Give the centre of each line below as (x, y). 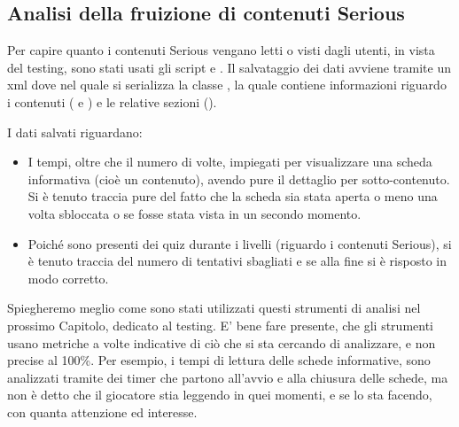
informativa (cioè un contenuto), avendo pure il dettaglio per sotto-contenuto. (239, 179)
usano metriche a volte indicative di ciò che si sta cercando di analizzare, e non (222, 342)
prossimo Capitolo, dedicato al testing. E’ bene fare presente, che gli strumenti (220, 325)
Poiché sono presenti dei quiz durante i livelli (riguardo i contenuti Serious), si (240, 243)
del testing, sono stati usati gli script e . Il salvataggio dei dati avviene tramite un (229, 67)
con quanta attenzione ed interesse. (102, 411)
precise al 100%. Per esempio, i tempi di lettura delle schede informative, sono (219, 360)
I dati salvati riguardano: (75, 132)
